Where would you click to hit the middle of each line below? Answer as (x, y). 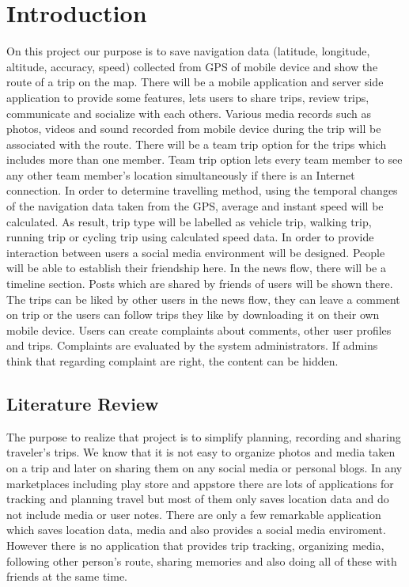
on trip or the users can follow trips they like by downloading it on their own (193, 314)
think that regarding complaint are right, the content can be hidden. (172, 361)
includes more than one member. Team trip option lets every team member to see (204, 159)
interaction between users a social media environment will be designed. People (196, 252)
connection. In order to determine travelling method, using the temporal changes (202, 190)
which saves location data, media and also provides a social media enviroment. (196, 530)
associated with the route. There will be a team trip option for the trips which (197, 144)
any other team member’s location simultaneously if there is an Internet (181, 174)
